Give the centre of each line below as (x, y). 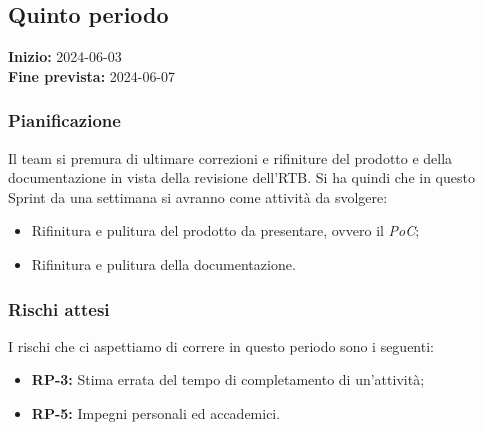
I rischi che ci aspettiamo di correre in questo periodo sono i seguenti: (221, 345)
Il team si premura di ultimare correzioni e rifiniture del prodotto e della (230, 157)
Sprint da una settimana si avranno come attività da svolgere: (198, 196)
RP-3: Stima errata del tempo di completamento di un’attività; (228, 379)
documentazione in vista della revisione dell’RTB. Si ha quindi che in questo (241, 177)
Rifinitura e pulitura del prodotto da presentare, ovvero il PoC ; (225, 230)
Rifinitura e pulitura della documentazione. (163, 263)
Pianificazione (64, 120)
